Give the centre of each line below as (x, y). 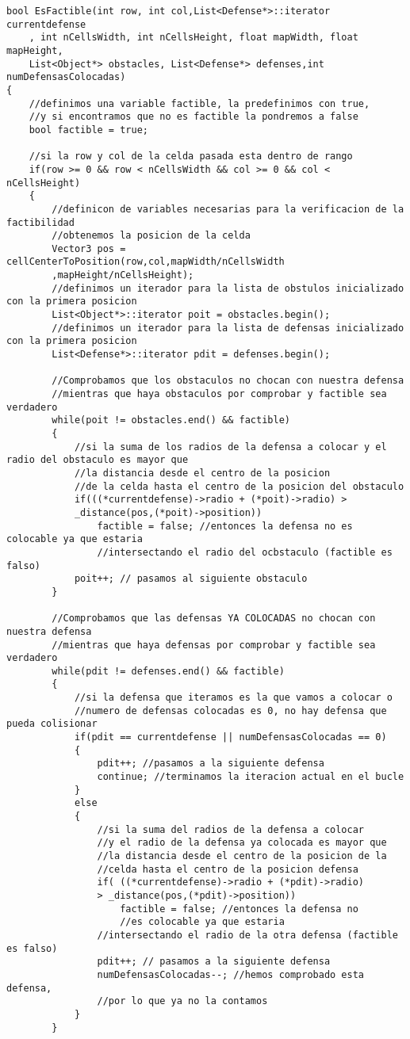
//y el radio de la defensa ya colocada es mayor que (242, 843)
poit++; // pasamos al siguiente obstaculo (191, 579)
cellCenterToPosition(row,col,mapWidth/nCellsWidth (146, 262)
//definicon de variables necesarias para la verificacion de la (228, 209)
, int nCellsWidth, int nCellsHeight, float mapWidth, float (194, 38)
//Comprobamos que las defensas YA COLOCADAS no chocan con (214, 619)
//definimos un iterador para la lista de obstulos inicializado (228, 288)
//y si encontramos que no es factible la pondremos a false (194, 117)
